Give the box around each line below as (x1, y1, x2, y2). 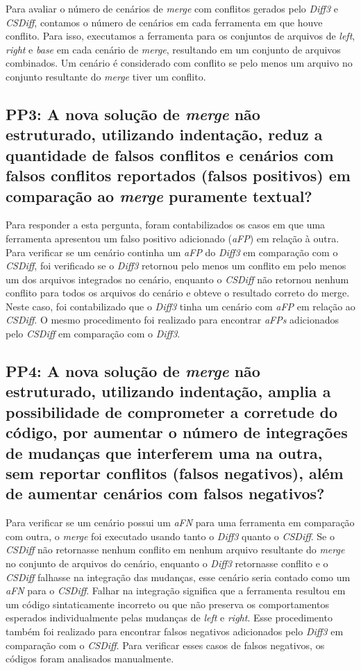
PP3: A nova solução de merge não (6, 103, 260, 124)
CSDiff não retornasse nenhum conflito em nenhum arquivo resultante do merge (6, 542, 345, 557)
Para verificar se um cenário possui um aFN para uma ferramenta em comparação (6, 515, 355, 530)
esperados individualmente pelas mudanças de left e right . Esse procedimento (6, 610, 333, 625)
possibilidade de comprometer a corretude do (6, 401, 338, 422)
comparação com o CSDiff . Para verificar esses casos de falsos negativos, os (6, 637, 325, 652)
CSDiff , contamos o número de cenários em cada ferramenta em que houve (6, 15, 323, 29)
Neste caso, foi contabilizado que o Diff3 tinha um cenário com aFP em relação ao (6, 299, 355, 313)
